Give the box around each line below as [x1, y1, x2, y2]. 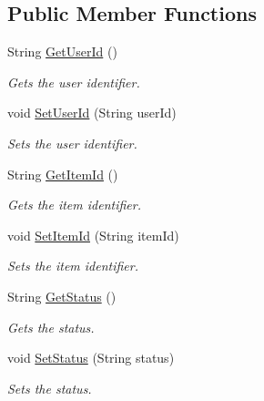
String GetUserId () [7, 42, 117, 61]
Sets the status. [7, 378, 92, 397]
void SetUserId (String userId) [7, 103, 177, 122]
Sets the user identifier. [7, 133, 137, 152]
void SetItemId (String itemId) [7, 225, 179, 244]
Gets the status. [7, 317, 95, 336]
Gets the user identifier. [7, 72, 140, 91]
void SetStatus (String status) [7, 348, 175, 367]
